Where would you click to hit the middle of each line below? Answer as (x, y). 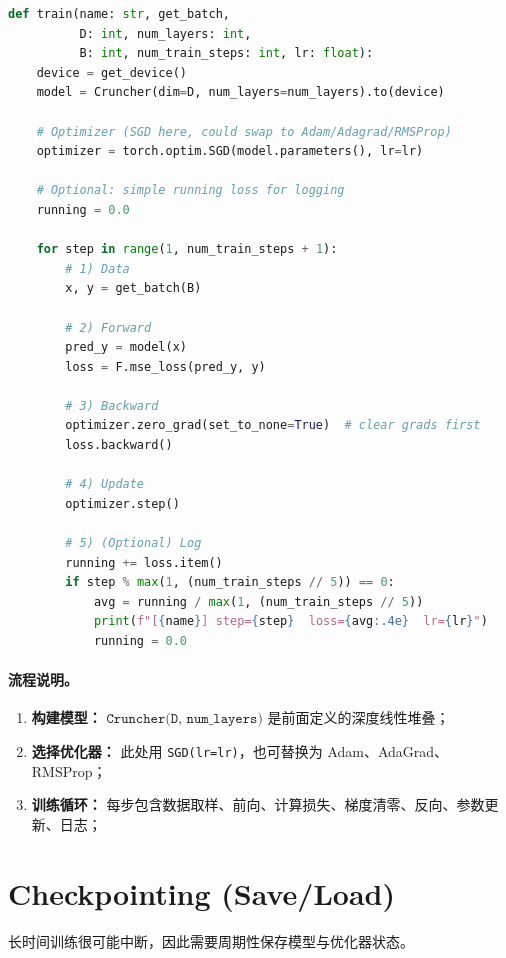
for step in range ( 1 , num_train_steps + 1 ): (187, 249)
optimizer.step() (122, 503)
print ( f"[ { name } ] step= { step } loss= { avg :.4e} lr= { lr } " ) (290, 621)
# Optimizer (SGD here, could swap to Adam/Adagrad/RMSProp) (244, 131)
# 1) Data (97, 268)
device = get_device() (111, 72)
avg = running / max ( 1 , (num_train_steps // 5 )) (258, 601)
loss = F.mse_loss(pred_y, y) (165, 366)
